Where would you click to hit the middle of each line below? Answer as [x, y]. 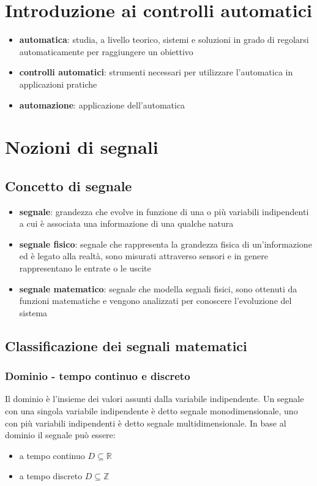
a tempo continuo [52, 455]
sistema [33, 312]
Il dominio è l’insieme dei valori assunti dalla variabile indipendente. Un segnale [155, 399]
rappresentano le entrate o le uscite [85, 268]
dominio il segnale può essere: [60, 435]
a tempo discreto [51, 476]
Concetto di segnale [69, 185]
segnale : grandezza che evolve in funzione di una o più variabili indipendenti [164, 211]
